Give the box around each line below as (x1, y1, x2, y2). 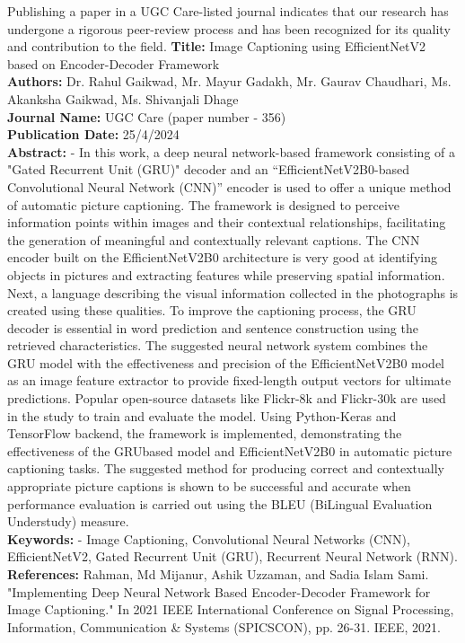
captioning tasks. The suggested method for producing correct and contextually (7, 459, 444, 478)
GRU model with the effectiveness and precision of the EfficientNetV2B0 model (7, 353, 445, 372)
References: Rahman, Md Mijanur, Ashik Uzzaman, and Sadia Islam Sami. (7, 565, 429, 583)
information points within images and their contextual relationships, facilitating (7, 213, 446, 232)
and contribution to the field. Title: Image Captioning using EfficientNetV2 (7, 37, 426, 56)
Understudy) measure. (7, 512, 129, 531)
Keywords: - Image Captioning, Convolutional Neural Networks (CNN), (7, 529, 410, 548)
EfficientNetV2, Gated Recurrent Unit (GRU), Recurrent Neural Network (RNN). (7, 547, 458, 566)
